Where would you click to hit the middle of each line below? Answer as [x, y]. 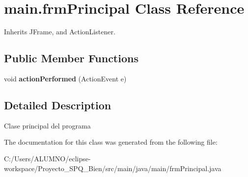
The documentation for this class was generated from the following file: [111, 142]
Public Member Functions [71, 58]
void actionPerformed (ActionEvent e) [65, 78]
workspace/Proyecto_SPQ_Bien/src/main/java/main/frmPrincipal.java [113, 168]
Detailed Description [58, 105]
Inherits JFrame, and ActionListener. [60, 32]
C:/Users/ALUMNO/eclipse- [47, 158]
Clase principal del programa [47, 125]
